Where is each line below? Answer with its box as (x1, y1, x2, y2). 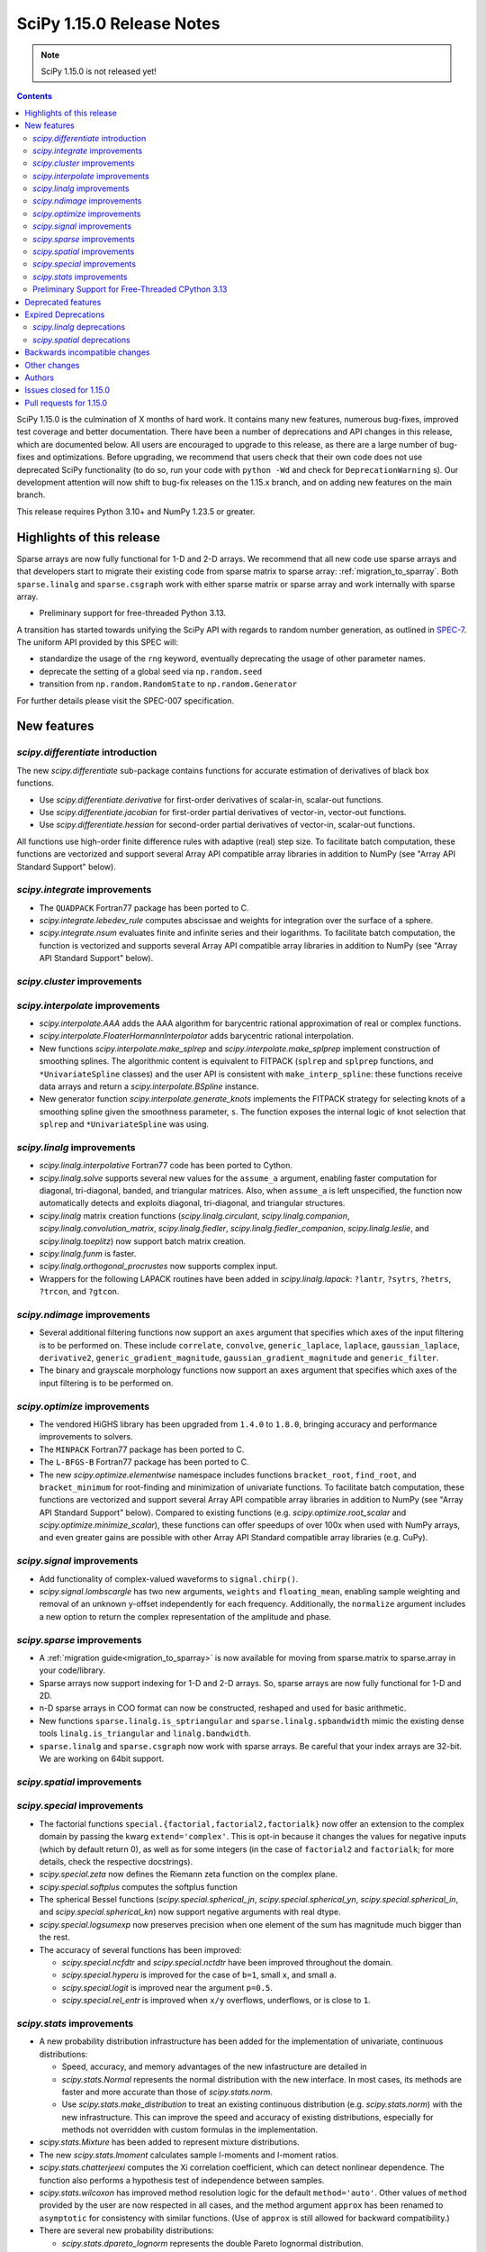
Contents (16, 91, 53, 102)
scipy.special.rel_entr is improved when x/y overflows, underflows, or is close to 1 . (61, 1995, 371, 2006)
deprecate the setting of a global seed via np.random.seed (39, 666, 263, 677)
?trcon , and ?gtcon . (39, 1286, 120, 1297)
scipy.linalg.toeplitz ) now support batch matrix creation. (39, 1235, 247, 1247)
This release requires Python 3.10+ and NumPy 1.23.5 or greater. (16, 505, 256, 517)
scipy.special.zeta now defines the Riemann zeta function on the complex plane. (39, 1869, 337, 1880)
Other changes (24, 359, 80, 370)
